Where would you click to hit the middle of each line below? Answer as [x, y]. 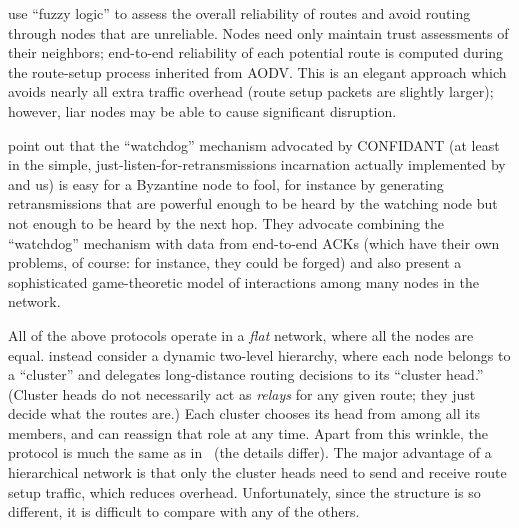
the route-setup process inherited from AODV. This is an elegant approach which [257, 71]
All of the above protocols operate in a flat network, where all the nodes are [241, 334]
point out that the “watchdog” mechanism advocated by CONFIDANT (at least [254, 144]
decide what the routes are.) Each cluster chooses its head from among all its [244, 413]
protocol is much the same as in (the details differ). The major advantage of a [250, 452]
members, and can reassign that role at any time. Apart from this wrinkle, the [248, 432]
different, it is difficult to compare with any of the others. [184, 511]
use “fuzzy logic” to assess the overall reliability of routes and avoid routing [239, 13]
